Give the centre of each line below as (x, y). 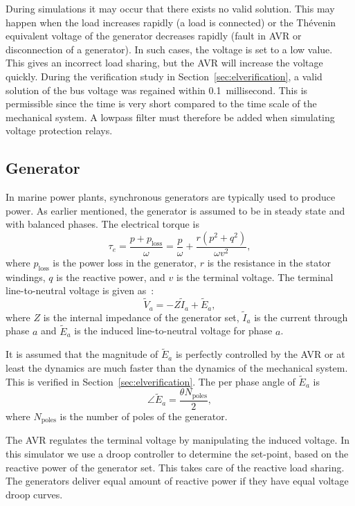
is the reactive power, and (111, 277)
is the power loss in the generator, (125, 262)
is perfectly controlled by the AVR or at (260, 354)
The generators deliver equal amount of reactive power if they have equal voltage (177, 481)
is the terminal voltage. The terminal (255, 277)
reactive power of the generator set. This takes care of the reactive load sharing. (175, 467)
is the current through (301, 317)
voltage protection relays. (59, 130)
